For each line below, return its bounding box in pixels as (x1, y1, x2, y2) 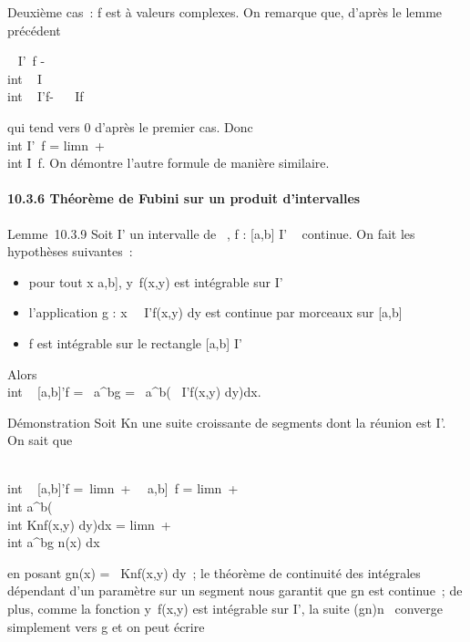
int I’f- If (7, 87, 84, 106)
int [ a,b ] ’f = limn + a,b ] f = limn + (7, 479, 239, 498)
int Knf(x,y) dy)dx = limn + (7, 514, 171, 533)
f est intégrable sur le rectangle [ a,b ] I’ (28, 333, 242, 352)
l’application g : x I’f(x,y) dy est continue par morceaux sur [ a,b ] (28, 303, 403, 322)
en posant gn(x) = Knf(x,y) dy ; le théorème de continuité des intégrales (7, 563, 421, 582)
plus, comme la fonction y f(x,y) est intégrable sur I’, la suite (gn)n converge (7, 599, 443, 618)
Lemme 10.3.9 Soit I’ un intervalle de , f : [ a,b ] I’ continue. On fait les (7, 223, 415, 243)
